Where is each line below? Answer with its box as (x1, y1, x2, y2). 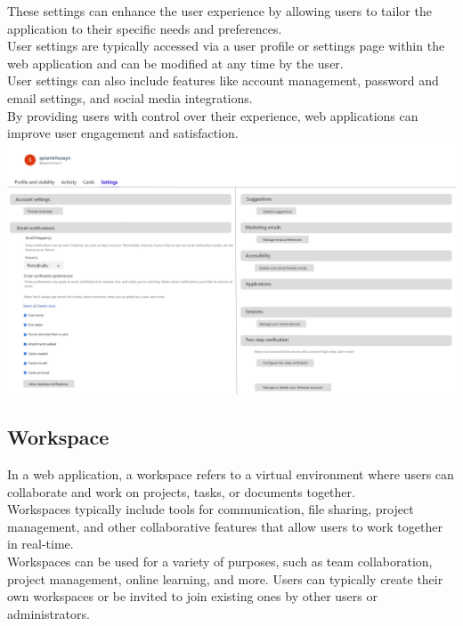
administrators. (7, 604, 90, 622)
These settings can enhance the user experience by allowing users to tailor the (7, 2, 432, 20)
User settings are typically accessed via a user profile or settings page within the (7, 36, 445, 55)
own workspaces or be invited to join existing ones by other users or (7, 587, 378, 606)
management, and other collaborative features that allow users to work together (7, 517, 443, 535)
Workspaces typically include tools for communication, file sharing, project (7, 500, 414, 518)
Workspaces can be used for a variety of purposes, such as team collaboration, (7, 552, 433, 571)
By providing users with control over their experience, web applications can (7, 106, 418, 124)
